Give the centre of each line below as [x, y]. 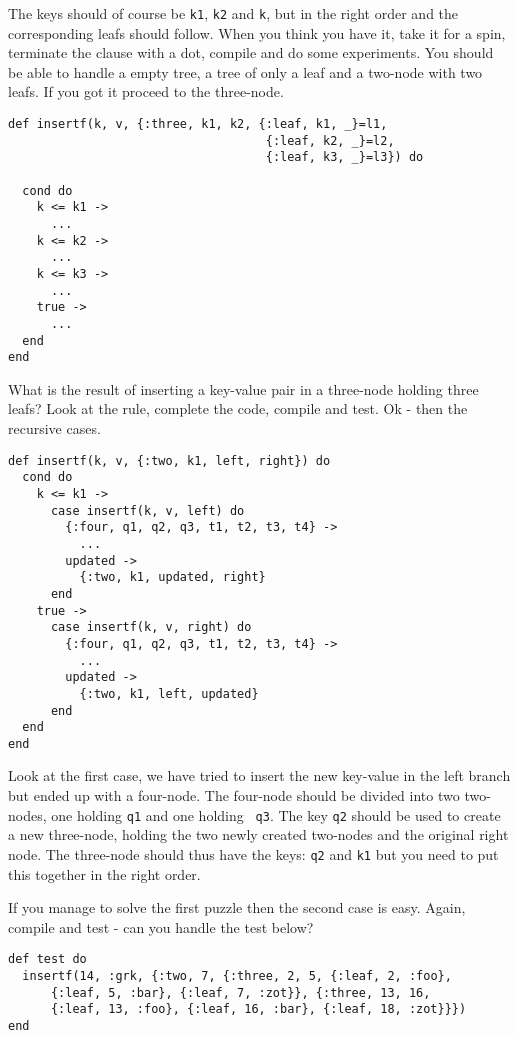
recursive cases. [54, 428]
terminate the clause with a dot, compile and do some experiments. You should [251, 52]
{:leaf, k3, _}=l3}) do [344, 157]
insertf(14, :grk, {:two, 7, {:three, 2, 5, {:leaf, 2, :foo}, [237, 976]
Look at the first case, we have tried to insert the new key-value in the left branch [259, 775]
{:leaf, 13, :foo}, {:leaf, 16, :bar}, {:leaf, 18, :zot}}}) [258, 1009]
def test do [47, 959]
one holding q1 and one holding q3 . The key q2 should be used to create [276, 814]
